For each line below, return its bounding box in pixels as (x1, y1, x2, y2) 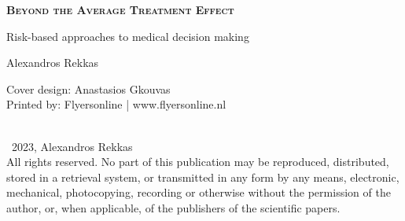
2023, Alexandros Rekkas (11, 138, 133, 154)
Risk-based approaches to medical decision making (6, 28, 249, 44)
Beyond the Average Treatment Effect (6, 2, 234, 17)
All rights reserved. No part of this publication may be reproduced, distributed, (6, 153, 389, 170)
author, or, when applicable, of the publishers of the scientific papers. (6, 199, 341, 215)
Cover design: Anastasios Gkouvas (6, 80, 171, 97)
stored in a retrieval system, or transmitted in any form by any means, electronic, (6, 168, 399, 185)
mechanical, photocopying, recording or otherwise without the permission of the (6, 184, 391, 201)
